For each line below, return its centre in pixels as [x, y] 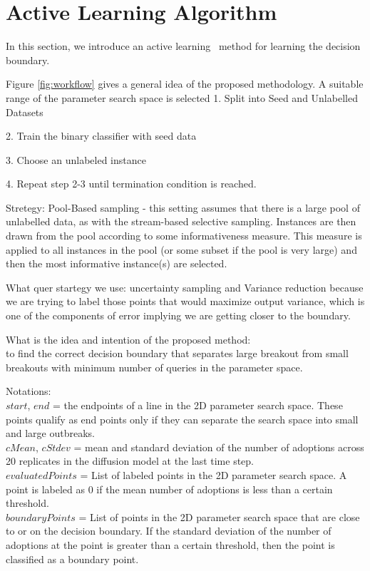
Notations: [29, 391]
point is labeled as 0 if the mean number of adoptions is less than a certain [169, 489]
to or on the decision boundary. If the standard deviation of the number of [169, 531]
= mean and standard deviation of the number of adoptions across [219, 447]
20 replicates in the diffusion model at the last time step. [130, 461]
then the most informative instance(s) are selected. [117, 263]
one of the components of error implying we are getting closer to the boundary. [178, 315]
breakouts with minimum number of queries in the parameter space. [154, 367]
